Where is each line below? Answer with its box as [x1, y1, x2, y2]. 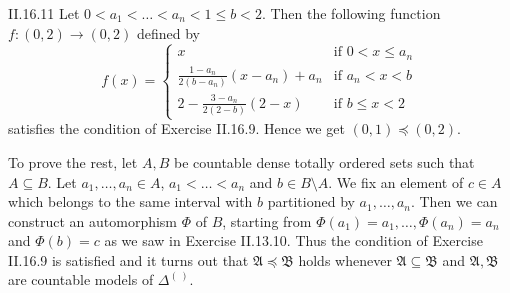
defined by [136, 22, 200, 43]
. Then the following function [261, 3, 441, 23]
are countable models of [8, 269, 154, 290]
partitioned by [267, 191, 355, 212]
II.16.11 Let [8, 3, 80, 23]
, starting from [222, 210, 312, 231]
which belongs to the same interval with [8, 191, 253, 212]
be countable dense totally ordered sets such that [173, 151, 475, 172]
